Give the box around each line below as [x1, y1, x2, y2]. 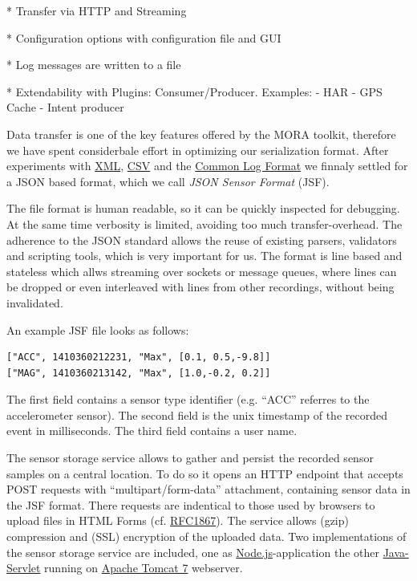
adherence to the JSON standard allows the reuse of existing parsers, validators [6, 231, 397, 248]
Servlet [6, 559, 41, 576]
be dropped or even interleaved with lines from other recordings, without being [6, 278, 395, 295]
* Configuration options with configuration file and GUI [6, 29, 281, 46]
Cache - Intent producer [6, 99, 124, 116]
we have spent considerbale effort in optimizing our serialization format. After [6, 141, 389, 158]
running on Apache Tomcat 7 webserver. [44, 559, 243, 576]
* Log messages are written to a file [6, 56, 181, 73]
